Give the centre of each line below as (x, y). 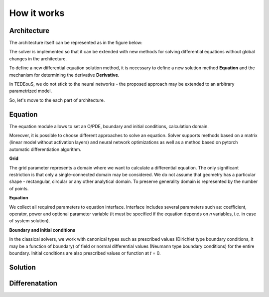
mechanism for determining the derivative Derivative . (64, 75)
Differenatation (33, 283)
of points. (19, 188)
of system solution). (30, 221)
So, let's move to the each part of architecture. (57, 100)
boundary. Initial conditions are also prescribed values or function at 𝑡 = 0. (85, 253)
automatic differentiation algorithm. (45, 149)
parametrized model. (31, 91)
